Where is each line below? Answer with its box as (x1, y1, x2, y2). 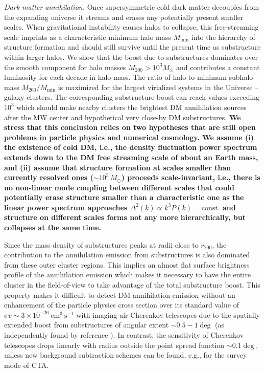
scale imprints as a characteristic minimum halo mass (4, 31, 171, 42)
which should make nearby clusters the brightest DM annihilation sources (16, 101, 247, 112)
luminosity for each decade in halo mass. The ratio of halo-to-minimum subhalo (4, 72, 253, 82)
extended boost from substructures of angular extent (4, 319, 169, 330)
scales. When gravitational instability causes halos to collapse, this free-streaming (4, 21, 259, 32)
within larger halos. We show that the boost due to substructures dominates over (4, 51, 258, 62)
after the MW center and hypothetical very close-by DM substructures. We (4, 112, 241, 122)
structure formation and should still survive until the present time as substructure (4, 41, 261, 52)
